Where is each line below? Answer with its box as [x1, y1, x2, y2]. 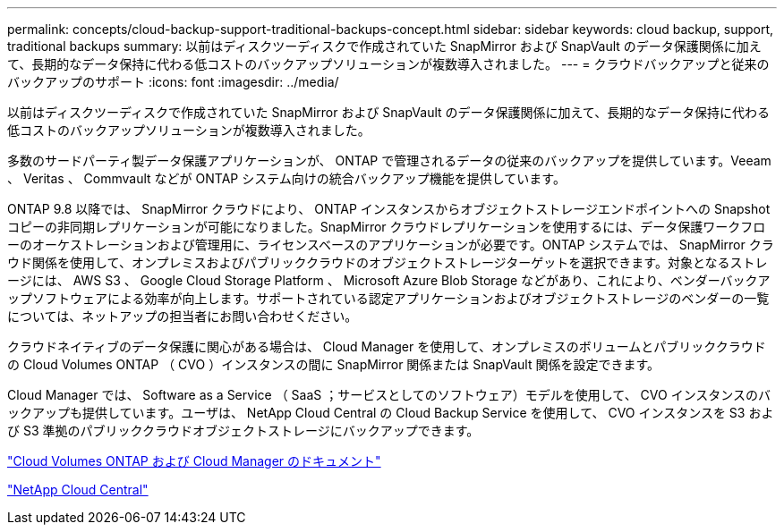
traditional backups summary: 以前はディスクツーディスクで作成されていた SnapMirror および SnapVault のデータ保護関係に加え [7, 38, 762, 54]
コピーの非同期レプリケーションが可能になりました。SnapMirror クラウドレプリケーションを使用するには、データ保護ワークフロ [7, 219, 766, 234]
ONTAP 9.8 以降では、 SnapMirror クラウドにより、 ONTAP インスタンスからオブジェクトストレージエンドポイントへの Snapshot [7, 201, 771, 216]
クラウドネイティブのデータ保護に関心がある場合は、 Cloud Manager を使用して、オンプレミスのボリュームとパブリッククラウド [7, 339, 766, 354]
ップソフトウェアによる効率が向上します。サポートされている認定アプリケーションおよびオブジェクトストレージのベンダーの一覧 [7, 291, 770, 306]
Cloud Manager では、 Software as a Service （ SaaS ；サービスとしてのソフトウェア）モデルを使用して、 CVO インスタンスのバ [7, 387, 771, 402]
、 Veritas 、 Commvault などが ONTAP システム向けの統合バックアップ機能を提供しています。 [7, 171, 566, 186]
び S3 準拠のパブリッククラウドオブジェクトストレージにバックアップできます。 [7, 423, 480, 438]
